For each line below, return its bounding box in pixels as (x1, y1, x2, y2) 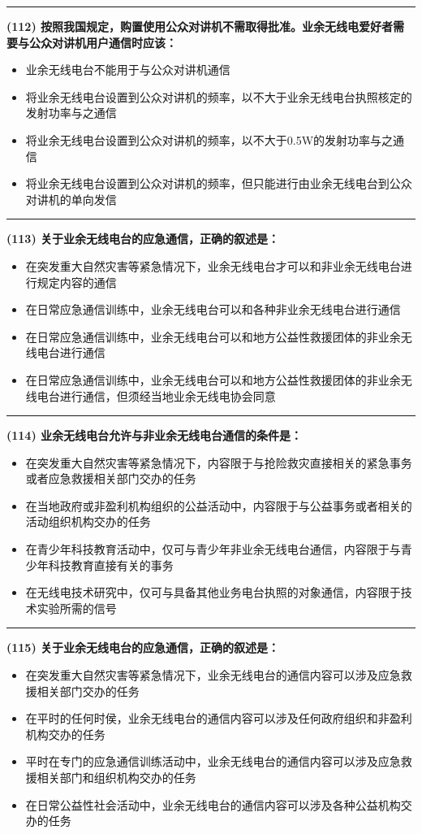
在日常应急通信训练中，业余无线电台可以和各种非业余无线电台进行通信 (25, 301, 401, 318)
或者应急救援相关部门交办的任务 (25, 470, 196, 487)
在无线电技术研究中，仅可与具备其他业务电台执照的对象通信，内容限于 (25, 584, 401, 601)
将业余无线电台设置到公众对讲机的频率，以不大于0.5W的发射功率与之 (25, 131, 394, 148)
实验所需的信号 (37, 599, 117, 616)
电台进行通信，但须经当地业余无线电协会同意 (37, 387, 276, 404)
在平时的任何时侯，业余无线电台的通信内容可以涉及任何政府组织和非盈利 (25, 710, 412, 727)
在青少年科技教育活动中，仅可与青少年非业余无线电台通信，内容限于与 (25, 541, 401, 558)
